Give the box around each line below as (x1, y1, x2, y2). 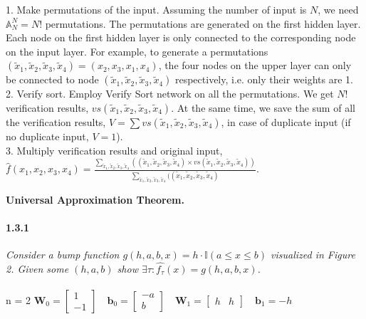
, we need (318, 2, 359, 16)
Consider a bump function (6, 246, 120, 261)
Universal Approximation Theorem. (6, 192, 184, 206)
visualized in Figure (271, 246, 355, 261)
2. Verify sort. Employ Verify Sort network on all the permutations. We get (6, 86, 334, 101)
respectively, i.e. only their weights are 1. (174, 72, 353, 87)
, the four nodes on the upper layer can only (158, 58, 352, 73)
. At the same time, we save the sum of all (171, 100, 355, 115)
